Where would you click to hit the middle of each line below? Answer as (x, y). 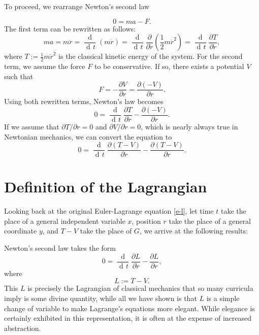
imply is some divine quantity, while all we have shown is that (101, 298)
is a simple (223, 298)
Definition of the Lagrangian (106, 187)
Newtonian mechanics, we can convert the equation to (88, 136)
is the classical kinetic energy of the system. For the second (151, 56)
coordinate (21, 231)
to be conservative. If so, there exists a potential (169, 66)
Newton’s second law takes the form (60, 248)
